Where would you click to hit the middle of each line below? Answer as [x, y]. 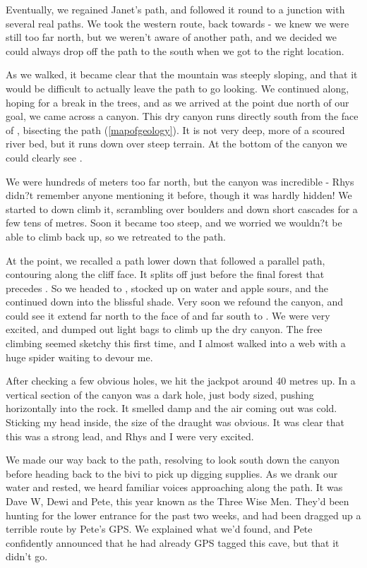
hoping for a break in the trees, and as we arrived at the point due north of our [178, 102]
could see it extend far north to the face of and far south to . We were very [168, 315]
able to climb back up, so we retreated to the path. [116, 236]
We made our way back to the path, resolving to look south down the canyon [173, 460]
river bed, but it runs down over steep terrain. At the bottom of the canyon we [176, 144]
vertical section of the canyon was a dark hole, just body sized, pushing [160, 394]
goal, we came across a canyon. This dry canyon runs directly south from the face [182, 116]
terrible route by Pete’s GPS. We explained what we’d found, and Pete [159, 529]
